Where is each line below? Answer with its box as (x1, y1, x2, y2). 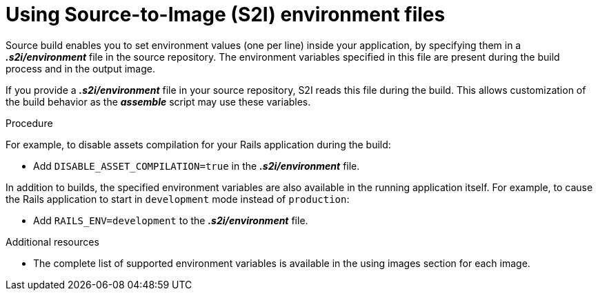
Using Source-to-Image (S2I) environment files (6, 3, 446, 26)
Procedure (6, 117, 53, 129)
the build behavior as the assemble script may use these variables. (6, 95, 311, 108)
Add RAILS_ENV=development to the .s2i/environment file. (33, 214, 308, 226)
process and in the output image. (6, 62, 155, 75)
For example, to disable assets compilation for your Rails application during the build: (6, 138, 391, 150)
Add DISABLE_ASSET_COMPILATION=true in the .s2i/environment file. (33, 159, 360, 172)
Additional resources (6, 235, 99, 248)
